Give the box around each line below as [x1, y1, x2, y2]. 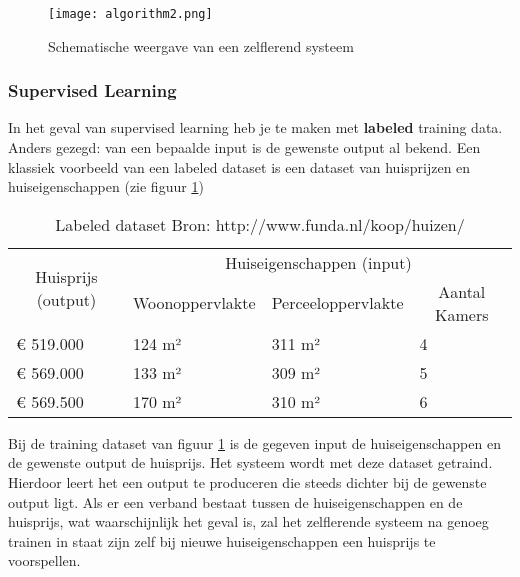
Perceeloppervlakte [271, 291, 404, 315]
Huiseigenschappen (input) [225, 250, 412, 274]
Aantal [438, 279, 486, 303]
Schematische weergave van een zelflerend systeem [48, 35, 354, 56]
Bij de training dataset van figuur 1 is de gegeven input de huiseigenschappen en [8, 432, 501, 453]
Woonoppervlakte [132, 291, 256, 315]
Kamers [435, 302, 489, 326]
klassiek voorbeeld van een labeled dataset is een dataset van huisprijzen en [8, 156, 471, 177]
